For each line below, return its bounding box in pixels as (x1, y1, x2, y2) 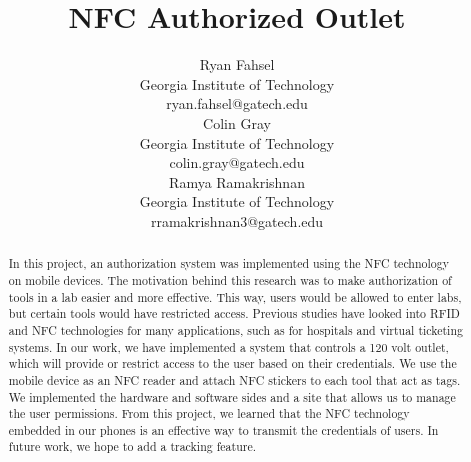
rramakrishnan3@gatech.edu (150, 210, 324, 231)
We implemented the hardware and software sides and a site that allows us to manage (8, 388, 456, 405)
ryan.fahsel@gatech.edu (166, 93, 308, 114)
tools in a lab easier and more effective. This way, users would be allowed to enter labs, (8, 288, 462, 305)
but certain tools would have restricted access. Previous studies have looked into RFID (8, 305, 460, 322)
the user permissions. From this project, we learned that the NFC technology (8, 405, 410, 422)
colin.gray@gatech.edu (169, 152, 305, 173)
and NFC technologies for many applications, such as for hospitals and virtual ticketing (8, 321, 463, 338)
